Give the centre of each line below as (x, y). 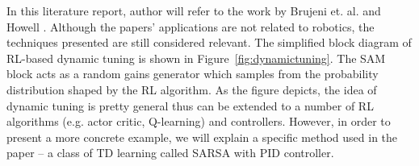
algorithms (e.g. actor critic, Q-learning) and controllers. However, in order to (199, 121)
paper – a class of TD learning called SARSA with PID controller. (170, 153)
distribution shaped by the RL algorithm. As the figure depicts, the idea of (192, 89)
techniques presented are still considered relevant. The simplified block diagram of (209, 42)
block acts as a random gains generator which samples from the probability (193, 74)
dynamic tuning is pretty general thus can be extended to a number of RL (190, 105)
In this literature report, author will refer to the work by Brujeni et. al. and (194, 10)
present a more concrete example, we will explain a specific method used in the (202, 137)
